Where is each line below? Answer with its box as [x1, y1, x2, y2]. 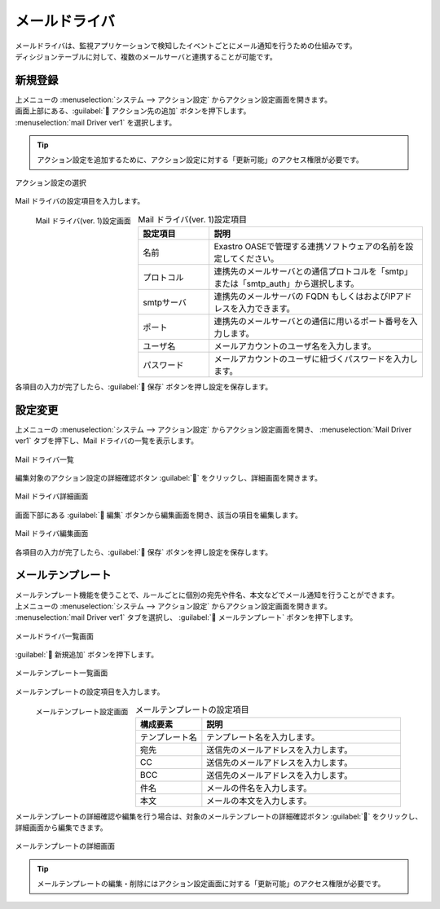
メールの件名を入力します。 [206, 782, 312, 793]
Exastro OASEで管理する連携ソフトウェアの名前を [213, 240, 406, 252]
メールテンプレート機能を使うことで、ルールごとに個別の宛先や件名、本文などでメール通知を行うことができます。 [15, 590, 399, 599]
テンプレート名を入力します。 [206, 731, 320, 743]
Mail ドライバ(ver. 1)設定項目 [137, 213, 248, 225]
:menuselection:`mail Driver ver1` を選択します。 [15, 117, 177, 127]
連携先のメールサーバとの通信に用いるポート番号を [213, 315, 410, 327]
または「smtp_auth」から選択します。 [213, 278, 359, 289]
